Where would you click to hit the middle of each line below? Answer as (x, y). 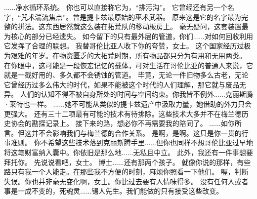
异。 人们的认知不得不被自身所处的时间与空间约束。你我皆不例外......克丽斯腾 (129, 94)
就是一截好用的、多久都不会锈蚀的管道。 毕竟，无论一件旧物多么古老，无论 (126, 75)
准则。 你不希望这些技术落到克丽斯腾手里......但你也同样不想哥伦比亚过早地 (132, 142)
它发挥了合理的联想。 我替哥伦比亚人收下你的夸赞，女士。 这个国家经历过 (124, 46)
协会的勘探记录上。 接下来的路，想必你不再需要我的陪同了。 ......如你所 (126, 123)
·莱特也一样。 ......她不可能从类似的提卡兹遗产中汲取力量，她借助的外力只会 (128, 103)
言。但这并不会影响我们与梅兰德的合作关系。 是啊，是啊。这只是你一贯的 (123, 133)
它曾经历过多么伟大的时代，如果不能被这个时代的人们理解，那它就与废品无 (125, 84)
